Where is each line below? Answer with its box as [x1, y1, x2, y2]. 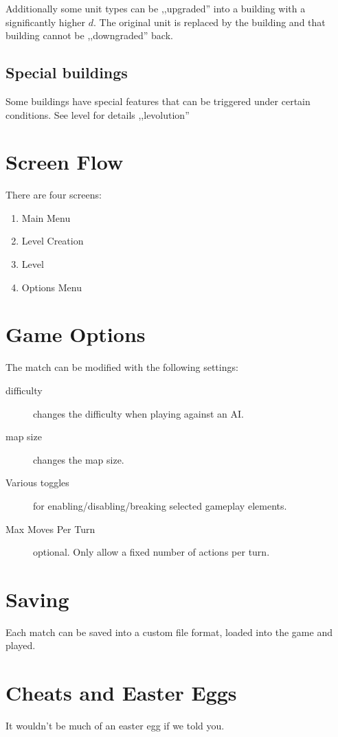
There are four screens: [5, 188, 102, 202]
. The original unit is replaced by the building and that [93, 14, 326, 29]
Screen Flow [5, 148, 124, 176]
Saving [5, 585, 69, 613]
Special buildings [5, 62, 128, 83]
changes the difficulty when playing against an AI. [33, 406, 244, 420]
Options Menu [21, 280, 82, 294]
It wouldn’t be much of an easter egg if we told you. [5, 718, 225, 733]
